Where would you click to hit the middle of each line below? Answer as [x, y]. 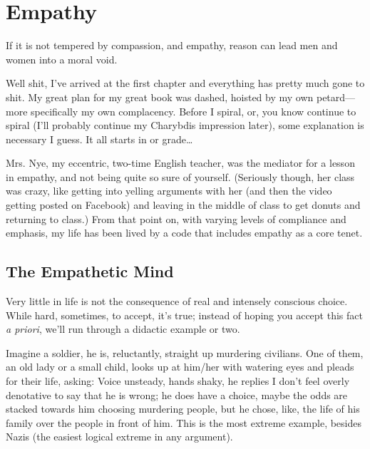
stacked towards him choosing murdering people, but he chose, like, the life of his [183, 409]
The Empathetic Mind [90, 271]
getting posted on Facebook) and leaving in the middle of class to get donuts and [183, 205]
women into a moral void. [62, 59]
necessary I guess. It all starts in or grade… [99, 139]
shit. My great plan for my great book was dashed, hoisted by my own [160, 97]
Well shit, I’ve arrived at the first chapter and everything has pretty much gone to [185, 83]
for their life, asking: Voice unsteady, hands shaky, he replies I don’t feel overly [178, 381]
